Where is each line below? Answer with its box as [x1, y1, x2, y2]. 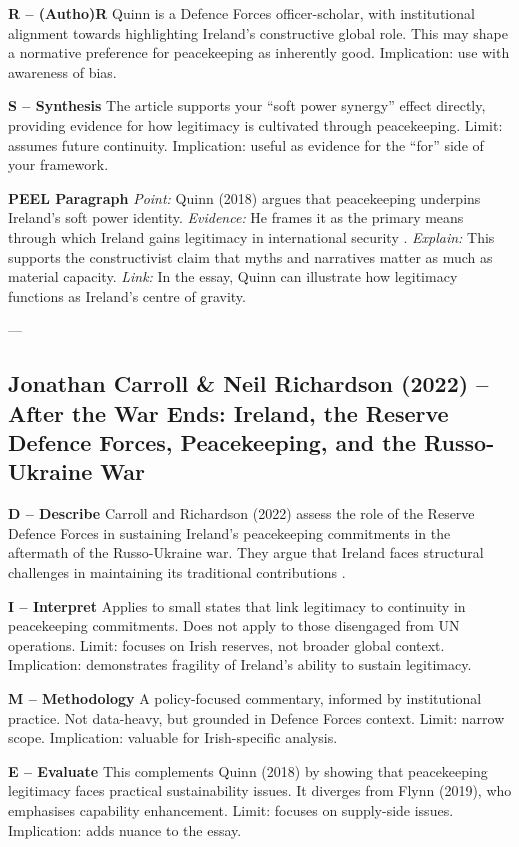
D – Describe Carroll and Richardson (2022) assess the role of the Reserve [8, 503, 475, 524]
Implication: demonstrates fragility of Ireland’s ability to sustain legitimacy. [8, 654, 472, 675]
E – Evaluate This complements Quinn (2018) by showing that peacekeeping [8, 760, 488, 781]
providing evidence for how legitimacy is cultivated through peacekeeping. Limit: [8, 114, 503, 135]
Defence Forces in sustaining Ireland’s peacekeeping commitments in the [8, 522, 451, 543]
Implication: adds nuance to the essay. [8, 819, 242, 840]
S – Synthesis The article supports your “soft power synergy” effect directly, [8, 95, 486, 116]
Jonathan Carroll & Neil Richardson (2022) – [8, 368, 489, 399]
